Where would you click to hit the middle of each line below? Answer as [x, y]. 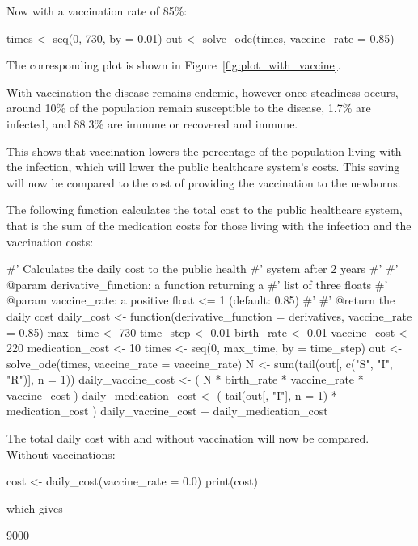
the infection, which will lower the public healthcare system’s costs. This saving [203, 167]
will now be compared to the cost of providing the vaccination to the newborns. [204, 182]
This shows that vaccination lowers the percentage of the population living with [204, 151]
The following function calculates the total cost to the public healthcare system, [205, 210]
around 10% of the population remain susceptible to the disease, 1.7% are [189, 108]
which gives [35, 508]
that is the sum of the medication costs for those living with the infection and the [209, 225]
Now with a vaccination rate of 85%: [97, 10]
